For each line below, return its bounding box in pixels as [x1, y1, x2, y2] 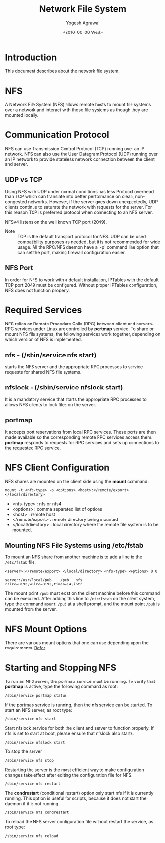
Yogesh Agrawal [66, 20, 99, 26]
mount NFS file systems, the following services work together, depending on [5, 331, 161, 337]
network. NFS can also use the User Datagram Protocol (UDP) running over [5, 151, 158, 157]
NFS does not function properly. [5, 287, 70, 293]
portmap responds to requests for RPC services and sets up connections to [5, 439, 159, 445]
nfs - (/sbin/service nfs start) [5, 351, 97, 359]
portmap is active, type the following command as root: [5, 683, 118, 690]
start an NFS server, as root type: [5, 707, 72, 713]
